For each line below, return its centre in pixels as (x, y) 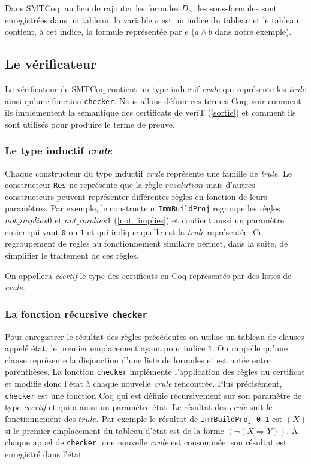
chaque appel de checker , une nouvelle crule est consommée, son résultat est (146, 442)
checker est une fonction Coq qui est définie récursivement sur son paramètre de (153, 395)
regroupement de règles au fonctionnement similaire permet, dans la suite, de (147, 243)
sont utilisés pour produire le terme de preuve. (90, 124)
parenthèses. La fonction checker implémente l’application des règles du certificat (155, 371)
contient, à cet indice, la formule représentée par (93, 31)
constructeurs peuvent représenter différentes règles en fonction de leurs (136, 196)
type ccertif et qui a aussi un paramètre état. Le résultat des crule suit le (139, 407)
